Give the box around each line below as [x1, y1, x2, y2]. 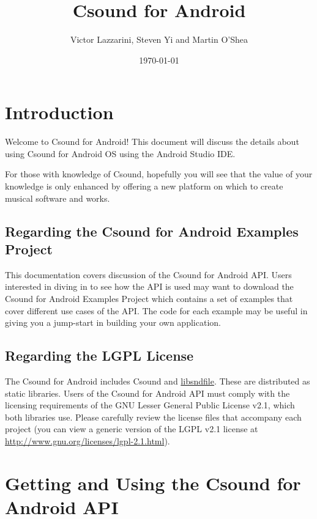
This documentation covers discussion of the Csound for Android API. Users [5, 268, 292, 281]
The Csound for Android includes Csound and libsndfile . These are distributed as [5, 374, 310, 387]
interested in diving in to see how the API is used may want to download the [5, 280, 294, 293]
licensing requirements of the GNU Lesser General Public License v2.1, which [5, 399, 295, 411]
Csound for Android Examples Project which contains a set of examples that [5, 292, 293, 304]
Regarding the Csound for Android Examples [5, 221, 299, 240]
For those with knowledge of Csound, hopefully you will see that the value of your [5, 167, 313, 180]
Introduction [5, 100, 114, 125]
